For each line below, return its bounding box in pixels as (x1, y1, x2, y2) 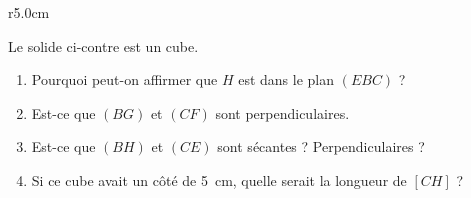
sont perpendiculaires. (215, 102, 350, 123)
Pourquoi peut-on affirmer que (31, 69, 218, 90)
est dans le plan (238, 69, 335, 90)
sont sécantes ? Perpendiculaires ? (217, 136, 425, 157)
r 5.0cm (8, 2, 50, 22)
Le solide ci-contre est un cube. (8, 35, 199, 56)
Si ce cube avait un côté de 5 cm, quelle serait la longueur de (31, 169, 407, 190)
